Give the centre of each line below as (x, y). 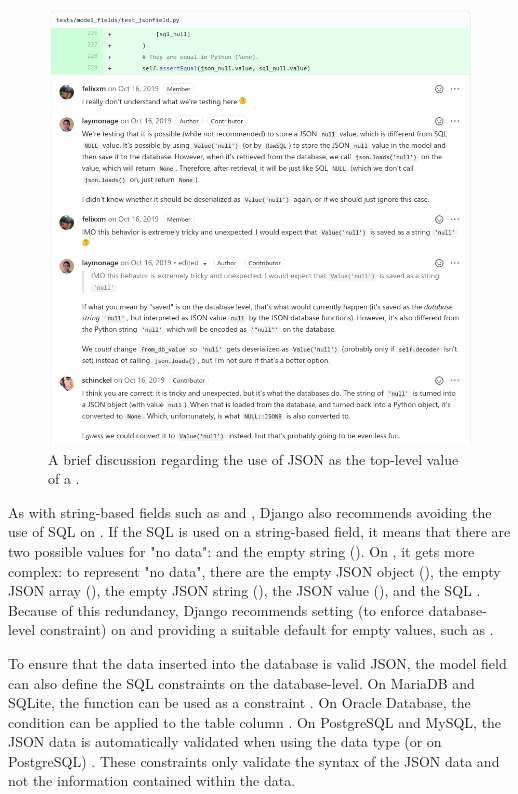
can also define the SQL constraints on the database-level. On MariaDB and (241, 682)
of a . (64, 478)
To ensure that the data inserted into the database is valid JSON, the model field (257, 662)
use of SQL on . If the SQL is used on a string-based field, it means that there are (259, 531)
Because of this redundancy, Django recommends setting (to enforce (216, 609)
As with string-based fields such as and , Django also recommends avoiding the (250, 511)
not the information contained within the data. (152, 780)
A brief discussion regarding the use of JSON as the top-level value (253, 458)
